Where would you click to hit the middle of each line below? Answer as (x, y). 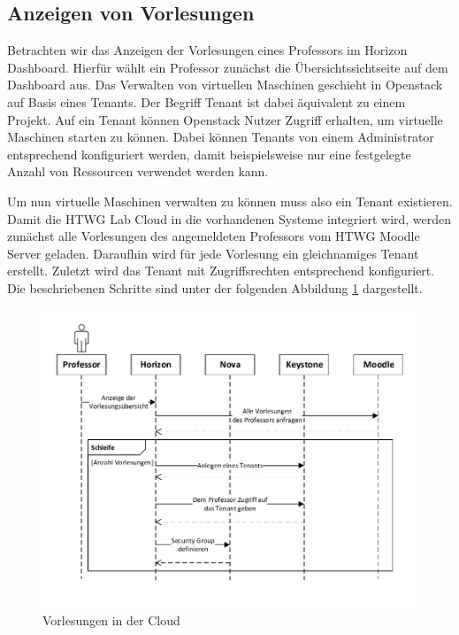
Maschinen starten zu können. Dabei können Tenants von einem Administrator (221, 137)
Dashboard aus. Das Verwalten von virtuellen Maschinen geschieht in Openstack (225, 85)
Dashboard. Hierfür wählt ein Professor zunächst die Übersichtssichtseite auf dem (228, 67)
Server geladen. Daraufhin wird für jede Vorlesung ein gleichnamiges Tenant (213, 253)
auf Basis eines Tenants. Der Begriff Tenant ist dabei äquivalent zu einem (207, 101)
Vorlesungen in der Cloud (111, 620)
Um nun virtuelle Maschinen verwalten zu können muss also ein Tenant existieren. (230, 201)
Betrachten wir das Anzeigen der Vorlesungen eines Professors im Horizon (207, 50)
